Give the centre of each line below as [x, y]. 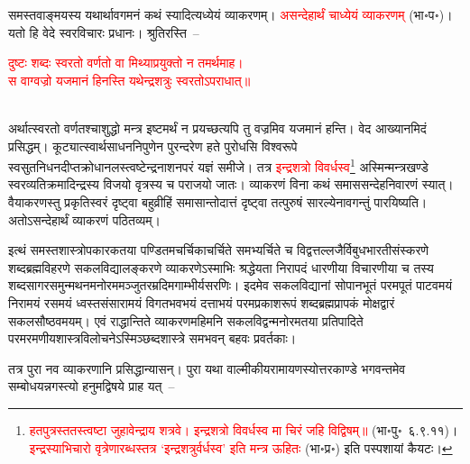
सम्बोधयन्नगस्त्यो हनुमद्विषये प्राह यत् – [92, 386]
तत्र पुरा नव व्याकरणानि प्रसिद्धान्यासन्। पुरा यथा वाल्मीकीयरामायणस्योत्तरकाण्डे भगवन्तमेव [207, 368]
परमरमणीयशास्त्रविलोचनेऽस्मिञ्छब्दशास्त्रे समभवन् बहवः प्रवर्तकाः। [152, 338]
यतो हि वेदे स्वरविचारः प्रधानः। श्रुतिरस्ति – [104, 32]
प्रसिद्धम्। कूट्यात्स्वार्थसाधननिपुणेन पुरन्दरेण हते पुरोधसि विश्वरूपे [153, 146]
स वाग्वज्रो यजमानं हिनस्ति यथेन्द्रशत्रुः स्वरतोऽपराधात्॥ [129, 80]
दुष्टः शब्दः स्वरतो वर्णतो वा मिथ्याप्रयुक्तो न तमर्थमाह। [126, 63]
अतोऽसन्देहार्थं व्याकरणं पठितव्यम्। [85, 219]
